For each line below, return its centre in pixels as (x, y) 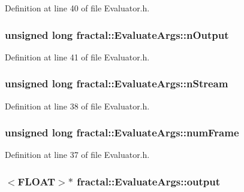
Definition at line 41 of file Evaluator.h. (77, 57)
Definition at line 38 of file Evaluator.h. (77, 106)
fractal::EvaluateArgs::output (149, 181)
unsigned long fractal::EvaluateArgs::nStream (117, 83)
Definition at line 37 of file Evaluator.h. (77, 155)
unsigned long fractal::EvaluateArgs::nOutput (117, 34)
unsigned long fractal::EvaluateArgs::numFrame (122, 132)
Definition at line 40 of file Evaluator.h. (77, 8)
